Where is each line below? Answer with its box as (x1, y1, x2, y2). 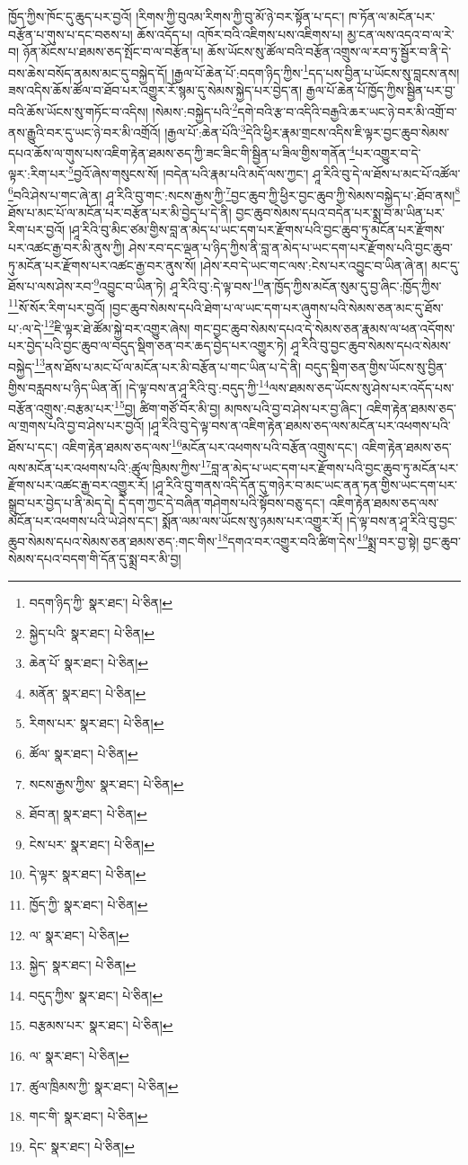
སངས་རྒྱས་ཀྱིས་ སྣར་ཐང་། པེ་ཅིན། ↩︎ (29, 774, 184, 793)
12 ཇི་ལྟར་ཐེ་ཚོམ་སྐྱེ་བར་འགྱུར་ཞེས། (43, 316, 190, 337)
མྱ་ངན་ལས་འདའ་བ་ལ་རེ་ (347, 24, 455, 43)
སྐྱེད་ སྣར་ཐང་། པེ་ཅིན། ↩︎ (29, 956, 137, 974)
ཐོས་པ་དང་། (8, 437, 57, 456)
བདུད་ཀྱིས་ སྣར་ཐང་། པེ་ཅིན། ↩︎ (29, 985, 163, 1004)
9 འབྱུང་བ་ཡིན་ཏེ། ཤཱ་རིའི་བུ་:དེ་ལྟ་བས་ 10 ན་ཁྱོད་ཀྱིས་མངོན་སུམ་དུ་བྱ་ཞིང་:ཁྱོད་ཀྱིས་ (93, 274, 442, 295)
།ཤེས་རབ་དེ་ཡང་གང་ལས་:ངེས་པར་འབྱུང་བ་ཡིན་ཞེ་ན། (200, 255, 428, 274)
